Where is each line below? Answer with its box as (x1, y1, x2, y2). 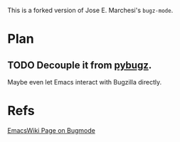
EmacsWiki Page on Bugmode (7, 126, 96, 134)
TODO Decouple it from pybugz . (7, 59, 152, 71)
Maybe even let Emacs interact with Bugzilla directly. (7, 78, 162, 86)
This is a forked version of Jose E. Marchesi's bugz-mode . (7, 6, 174, 14)
